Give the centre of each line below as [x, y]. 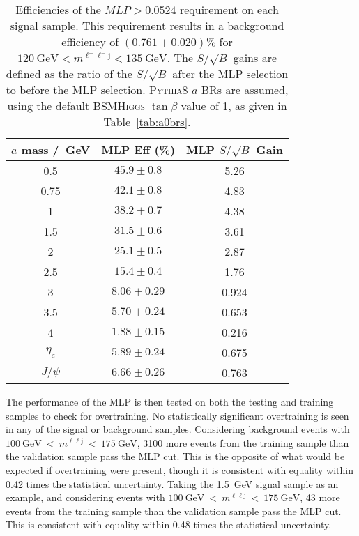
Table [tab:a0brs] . [147, 122]
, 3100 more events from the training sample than [243, 442]
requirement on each [229, 9]
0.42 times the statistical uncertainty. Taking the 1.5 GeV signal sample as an [172, 483]
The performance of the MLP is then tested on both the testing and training [170, 401]
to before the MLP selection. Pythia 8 [97, 90]
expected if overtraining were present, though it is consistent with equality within [180, 469]
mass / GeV [56, 150]
